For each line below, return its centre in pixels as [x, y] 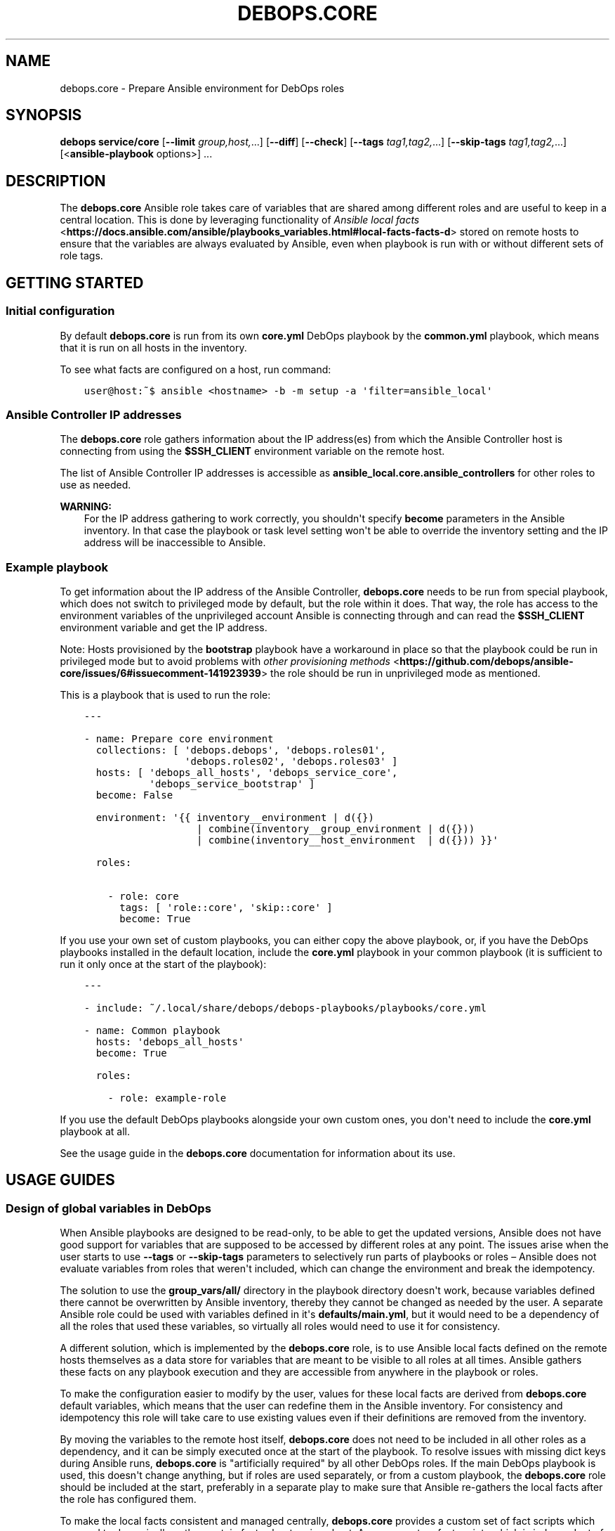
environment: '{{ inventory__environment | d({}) [235, 818]
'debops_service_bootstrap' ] [232, 784]
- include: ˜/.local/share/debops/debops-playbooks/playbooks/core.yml [285, 1008]
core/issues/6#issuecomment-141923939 [160, 673]
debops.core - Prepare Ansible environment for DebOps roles [202, 88]
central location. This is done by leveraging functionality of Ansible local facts [240, 220]
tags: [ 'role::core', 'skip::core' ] [226, 907]
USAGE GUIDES [60, 1180]
